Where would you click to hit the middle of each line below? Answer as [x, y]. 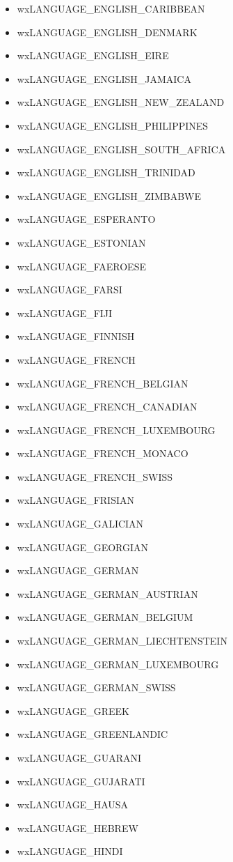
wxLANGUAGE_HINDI [70, 851]
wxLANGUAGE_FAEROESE [81, 266]
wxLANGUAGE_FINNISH [76, 336]
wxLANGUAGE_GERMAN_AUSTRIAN [107, 593]
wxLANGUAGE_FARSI [70, 290]
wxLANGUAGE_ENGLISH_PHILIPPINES [113, 125]
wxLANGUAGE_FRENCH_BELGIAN [103, 383]
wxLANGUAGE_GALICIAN [80, 524]
